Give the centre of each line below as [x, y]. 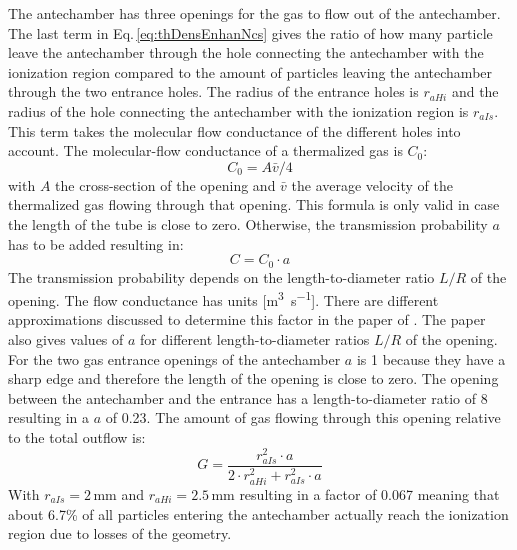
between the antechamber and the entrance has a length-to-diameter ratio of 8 [248, 397]
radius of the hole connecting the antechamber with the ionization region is [238, 110]
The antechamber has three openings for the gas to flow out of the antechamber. [254, 13]
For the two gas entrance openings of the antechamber [174, 358]
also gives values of [66, 339]
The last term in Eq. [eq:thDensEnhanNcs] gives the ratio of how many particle [250, 32]
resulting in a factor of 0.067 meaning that [369, 493]
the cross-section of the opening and [165, 184]
